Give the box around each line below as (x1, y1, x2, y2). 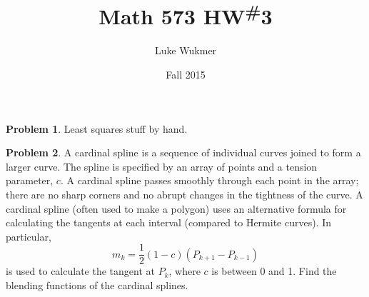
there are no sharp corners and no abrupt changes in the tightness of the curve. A (6, 187, 363, 202)
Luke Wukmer (154, 43, 217, 58)
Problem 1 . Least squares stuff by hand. (6, 121, 188, 136)
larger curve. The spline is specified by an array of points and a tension (6, 158, 318, 173)
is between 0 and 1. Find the (211, 263, 337, 278)
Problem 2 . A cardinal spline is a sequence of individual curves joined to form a (6, 145, 361, 160)
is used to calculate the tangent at (6, 263, 155, 278)
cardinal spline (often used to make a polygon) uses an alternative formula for (6, 201, 347, 216)
